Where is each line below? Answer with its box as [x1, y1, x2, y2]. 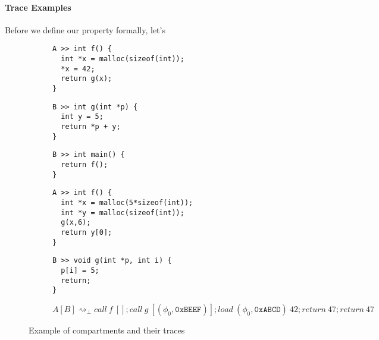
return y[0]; [61, 228, 112, 237]
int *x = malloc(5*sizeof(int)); [61, 198, 193, 207]
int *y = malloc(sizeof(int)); [61, 208, 184, 217]
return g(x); [61, 74, 112, 83]
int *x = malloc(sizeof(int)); [61, 55, 184, 64]
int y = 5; [61, 112, 104, 121]
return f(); [61, 160, 108, 169]
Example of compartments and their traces [29, 323, 185, 336]
